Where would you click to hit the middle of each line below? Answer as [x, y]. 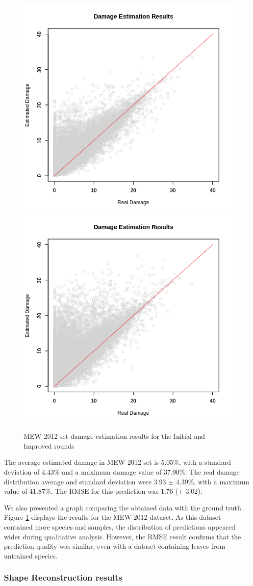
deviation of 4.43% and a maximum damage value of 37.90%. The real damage [122, 471]
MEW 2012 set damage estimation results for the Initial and [114, 436]
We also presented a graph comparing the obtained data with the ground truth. [124, 507]
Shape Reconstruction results [63, 577]
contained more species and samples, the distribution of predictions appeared [120, 526]
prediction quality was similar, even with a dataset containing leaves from [115, 546]
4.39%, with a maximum [213, 481]
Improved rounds [49, 445]
